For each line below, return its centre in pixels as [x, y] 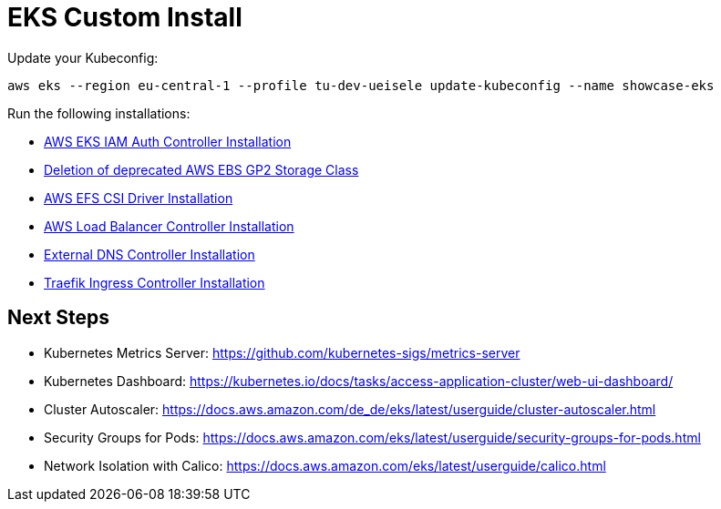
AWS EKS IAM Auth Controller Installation [168, 141]
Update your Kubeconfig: [83, 57]
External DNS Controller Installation [149, 254]
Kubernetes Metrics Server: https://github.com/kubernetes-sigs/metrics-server [282, 352]
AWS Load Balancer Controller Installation [169, 226]
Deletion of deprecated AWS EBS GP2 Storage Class [201, 169]
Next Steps [58, 318]
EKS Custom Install [125, 17]
